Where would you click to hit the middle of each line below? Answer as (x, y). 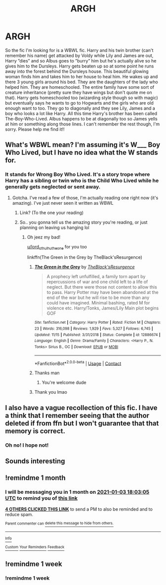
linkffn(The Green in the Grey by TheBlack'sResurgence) (84, 257)
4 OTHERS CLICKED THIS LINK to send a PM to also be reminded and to (79, 509)
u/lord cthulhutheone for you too (57, 247)
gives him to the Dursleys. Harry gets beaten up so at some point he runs (80, 66)
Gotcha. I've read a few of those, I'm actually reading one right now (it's (85, 198)
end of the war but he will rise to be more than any (98, 297)
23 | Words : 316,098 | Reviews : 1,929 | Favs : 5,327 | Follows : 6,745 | (94, 329)
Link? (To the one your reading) (52, 212)
